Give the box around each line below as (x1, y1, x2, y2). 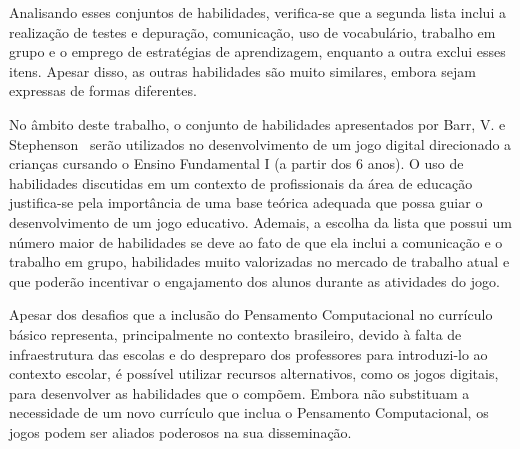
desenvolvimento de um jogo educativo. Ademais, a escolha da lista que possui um (9, 211, 512, 232)
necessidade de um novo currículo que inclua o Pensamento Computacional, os (9, 402, 489, 423)
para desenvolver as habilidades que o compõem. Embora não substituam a (9, 382, 470, 403)
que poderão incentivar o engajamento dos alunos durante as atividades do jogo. (9, 270, 500, 291)
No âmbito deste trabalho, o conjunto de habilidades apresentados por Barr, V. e (9, 113, 506, 134)
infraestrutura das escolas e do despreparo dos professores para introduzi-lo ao (9, 343, 488, 364)
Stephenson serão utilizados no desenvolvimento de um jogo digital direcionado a (9, 133, 512, 154)
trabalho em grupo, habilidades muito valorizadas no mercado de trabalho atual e (9, 251, 510, 272)
